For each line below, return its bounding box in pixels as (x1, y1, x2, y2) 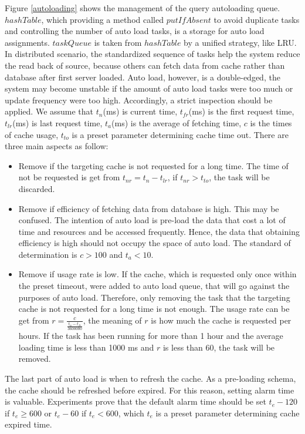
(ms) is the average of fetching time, (111, 116, 242, 129)
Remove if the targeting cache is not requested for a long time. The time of (18, 159, 289, 171)
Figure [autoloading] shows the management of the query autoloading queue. (5, 2, 280, 14)
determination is (18, 248, 77, 260)
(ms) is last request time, (12, 116, 103, 129)
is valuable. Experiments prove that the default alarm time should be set (5, 395, 266, 408)
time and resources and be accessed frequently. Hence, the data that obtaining (18, 225, 300, 237)
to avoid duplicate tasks (213, 13, 300, 25)
